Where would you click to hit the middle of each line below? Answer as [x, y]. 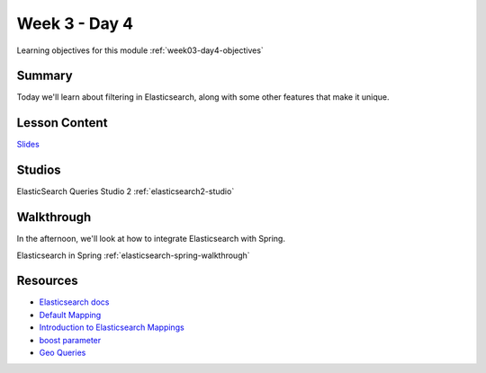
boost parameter [70, 340]
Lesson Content [62, 123]
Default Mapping [70, 315]
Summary [45, 76]
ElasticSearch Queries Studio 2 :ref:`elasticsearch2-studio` [126, 191]
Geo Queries [63, 353]
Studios [39, 170]
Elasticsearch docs [74, 302]
